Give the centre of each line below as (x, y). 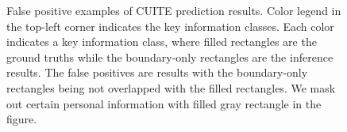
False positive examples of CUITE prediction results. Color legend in (174, 10)
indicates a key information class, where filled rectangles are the (162, 41)
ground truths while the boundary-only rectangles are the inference (170, 57)
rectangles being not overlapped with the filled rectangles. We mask (171, 87)
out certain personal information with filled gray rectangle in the (164, 103)
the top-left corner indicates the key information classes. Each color (170, 26)
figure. (22, 119)
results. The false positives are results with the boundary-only (157, 72)
